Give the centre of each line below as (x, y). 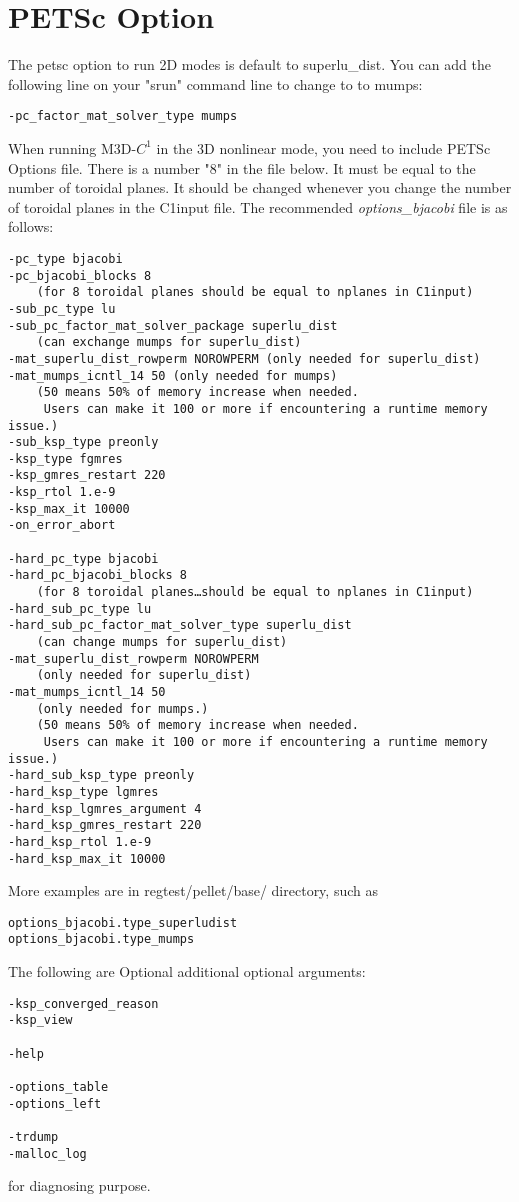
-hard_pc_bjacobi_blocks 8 (97, 575)
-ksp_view (40, 1020)
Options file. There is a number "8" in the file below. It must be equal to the (242, 167)
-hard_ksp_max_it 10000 (87, 858)
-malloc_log (47, 1153)
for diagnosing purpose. (79, 1185)
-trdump (33, 1136)
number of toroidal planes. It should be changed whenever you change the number (260, 187)
